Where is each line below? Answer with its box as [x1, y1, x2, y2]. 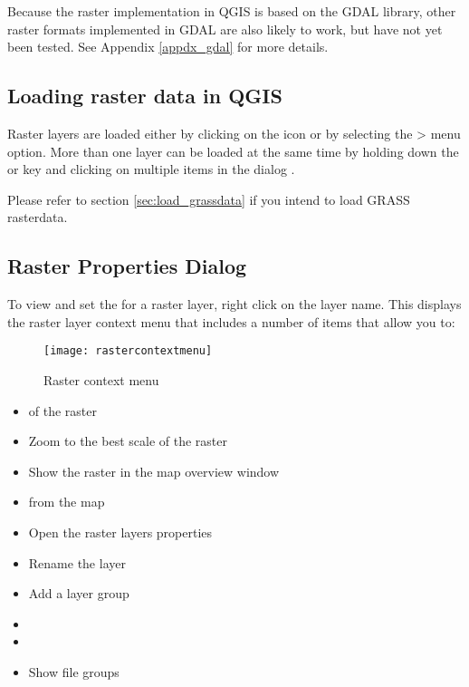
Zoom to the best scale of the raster [28, 431, 228, 450]
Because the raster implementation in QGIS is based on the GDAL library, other [7, 2, 456, 20]
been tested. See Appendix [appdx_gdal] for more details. [7, 37, 329, 56]
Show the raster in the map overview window [28, 461, 280, 480]
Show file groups [28, 662, 120, 681]
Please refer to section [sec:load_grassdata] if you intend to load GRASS [7, 189, 410, 208]
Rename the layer [28, 553, 126, 572]
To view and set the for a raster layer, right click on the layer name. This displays [7, 295, 462, 314]
